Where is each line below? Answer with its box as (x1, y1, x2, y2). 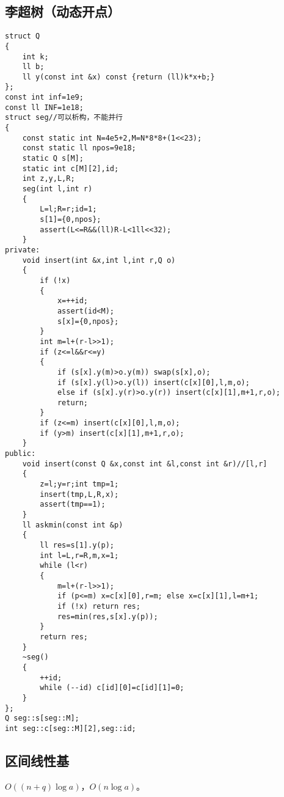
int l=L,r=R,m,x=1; (40, 551, 119, 560)
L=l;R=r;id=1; (40, 205, 97, 214)
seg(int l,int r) (22, 185, 93, 194)
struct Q (5, 32, 40, 41)
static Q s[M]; (22, 154, 84, 163)
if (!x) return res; (57, 601, 140, 611)
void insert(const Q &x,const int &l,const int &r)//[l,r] (22, 459, 268, 468)
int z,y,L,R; (22, 174, 75, 183)
